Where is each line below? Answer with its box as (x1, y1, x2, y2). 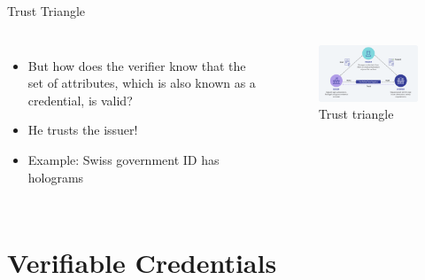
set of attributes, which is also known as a (27, 74, 256, 92)
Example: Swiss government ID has (27, 150, 220, 168)
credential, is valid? (27, 90, 133, 109)
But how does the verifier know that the (27, 56, 246, 74)
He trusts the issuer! (27, 121, 138, 139)
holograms (27, 167, 84, 186)
